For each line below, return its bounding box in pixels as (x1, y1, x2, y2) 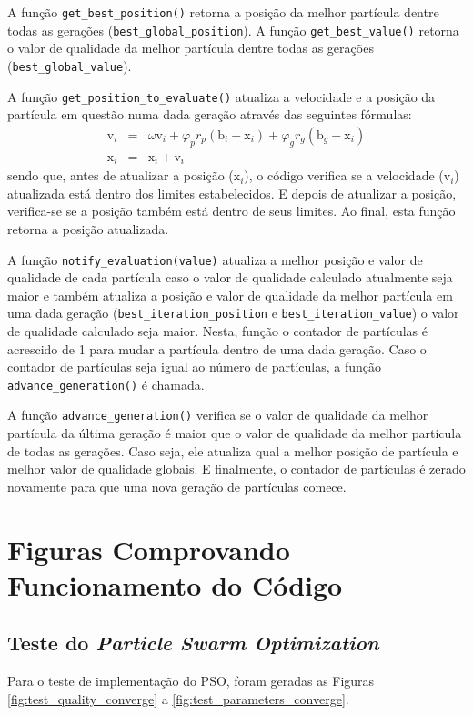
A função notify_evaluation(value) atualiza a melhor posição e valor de (7, 250, 423, 269)
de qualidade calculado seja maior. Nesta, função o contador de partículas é (7, 322, 428, 340)
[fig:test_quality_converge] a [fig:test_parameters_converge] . (7, 689, 349, 708)
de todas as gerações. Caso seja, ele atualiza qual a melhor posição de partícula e (7, 441, 458, 460)
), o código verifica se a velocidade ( (244, 166, 444, 185)
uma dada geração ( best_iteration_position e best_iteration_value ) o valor (7, 303, 459, 322)
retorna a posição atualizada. (7, 219, 169, 238)
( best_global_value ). (7, 56, 132, 75)
